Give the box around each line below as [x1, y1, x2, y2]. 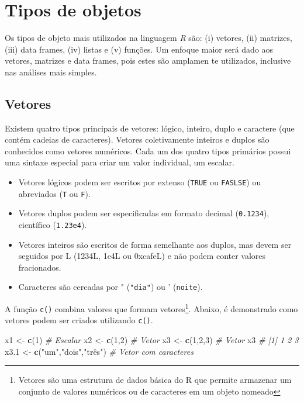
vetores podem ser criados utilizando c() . [5, 314, 153, 326]
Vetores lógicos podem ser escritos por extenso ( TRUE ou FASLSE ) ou [18, 176, 261, 188]
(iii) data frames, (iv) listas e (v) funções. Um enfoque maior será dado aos [5, 43, 274, 55]
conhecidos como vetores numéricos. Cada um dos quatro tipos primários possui [5, 144, 291, 157]
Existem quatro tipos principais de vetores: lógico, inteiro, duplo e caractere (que [5, 122, 295, 134]
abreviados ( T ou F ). [18, 187, 91, 199]
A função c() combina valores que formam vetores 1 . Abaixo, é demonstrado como [5, 301, 298, 314]
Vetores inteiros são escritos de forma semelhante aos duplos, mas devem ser [18, 238, 292, 250]
